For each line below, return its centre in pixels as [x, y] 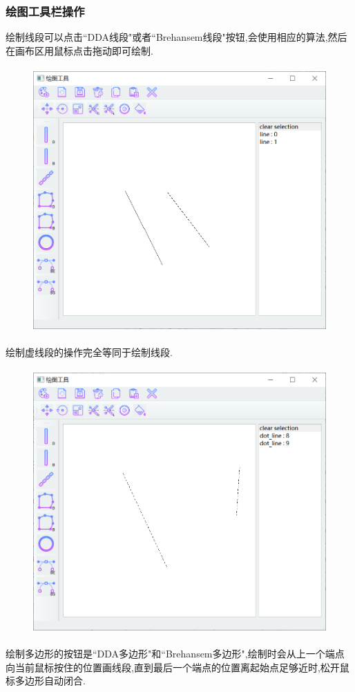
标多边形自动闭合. [46, 681]
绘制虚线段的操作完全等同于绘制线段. [89, 352]
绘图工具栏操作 [45, 11]
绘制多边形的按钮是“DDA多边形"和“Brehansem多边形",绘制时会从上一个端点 [175, 654]
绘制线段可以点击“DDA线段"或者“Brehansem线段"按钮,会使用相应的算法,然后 [176, 37]
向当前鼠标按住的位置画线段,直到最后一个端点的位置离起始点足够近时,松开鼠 [177, 667]
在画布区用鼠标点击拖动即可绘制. [79, 50]
